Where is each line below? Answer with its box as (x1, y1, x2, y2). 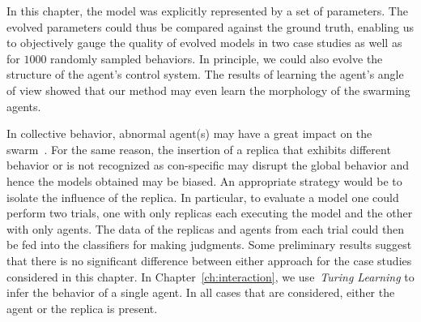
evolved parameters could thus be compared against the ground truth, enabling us (6, 18, 414, 35)
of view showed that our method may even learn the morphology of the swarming (6, 81, 410, 98)
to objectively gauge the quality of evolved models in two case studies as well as (6, 34, 402, 51)
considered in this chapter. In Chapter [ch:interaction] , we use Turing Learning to (6, 268, 415, 285)
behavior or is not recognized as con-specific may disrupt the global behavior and (6, 157, 410, 174)
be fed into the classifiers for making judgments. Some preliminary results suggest (6, 236, 412, 253)
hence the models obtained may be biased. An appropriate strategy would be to (6, 172, 402, 189)
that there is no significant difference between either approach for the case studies (6, 251, 412, 268)
